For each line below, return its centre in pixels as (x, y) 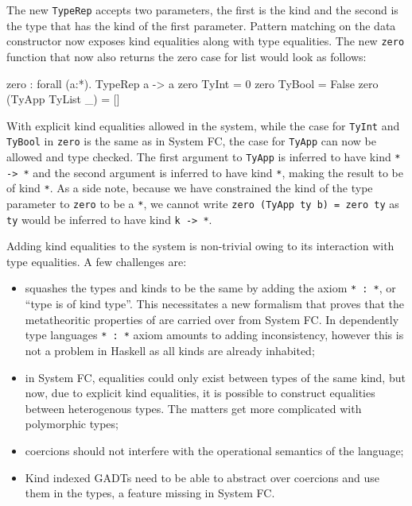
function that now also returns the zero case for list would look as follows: (187, 56)
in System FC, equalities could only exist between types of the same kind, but (215, 377)
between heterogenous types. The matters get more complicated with (193, 408)
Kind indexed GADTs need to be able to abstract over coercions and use (202, 477)
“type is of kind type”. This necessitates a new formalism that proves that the (214, 304)
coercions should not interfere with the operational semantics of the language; (214, 450)
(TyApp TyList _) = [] (63, 99)
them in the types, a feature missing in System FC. (150, 493)
